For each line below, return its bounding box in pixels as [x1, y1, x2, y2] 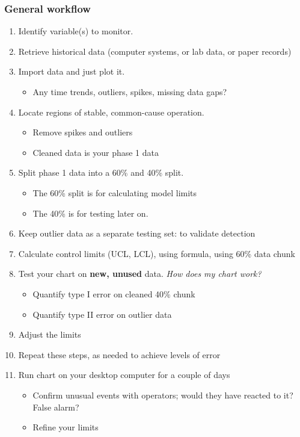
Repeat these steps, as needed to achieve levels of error [18, 348, 221, 361]
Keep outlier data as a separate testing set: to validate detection [18, 227, 256, 240]
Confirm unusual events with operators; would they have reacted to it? [32, 388, 293, 401]
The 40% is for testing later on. [32, 206, 148, 219]
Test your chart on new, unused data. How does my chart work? [18, 267, 262, 280]
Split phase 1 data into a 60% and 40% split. [18, 166, 184, 179]
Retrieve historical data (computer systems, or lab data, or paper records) [18, 45, 292, 57]
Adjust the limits [18, 328, 81, 341]
